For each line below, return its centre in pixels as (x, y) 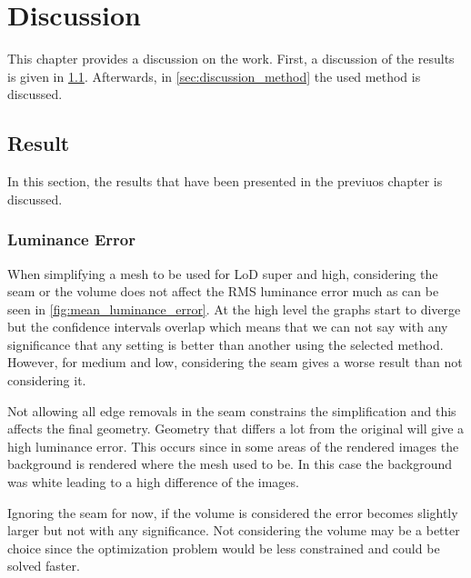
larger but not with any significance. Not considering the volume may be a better (234, 530)
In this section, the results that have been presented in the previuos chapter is (225, 181)
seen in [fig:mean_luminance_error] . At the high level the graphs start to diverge (234, 309)
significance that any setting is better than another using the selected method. (225, 344)
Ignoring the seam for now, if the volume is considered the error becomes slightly (233, 512)
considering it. (47, 380)
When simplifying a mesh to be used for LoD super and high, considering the (223, 273)
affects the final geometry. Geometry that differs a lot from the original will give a (236, 429)
